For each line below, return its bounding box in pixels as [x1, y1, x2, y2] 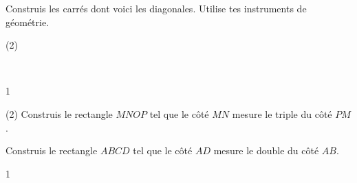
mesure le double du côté [213, 143, 319, 158]
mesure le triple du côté [232, 106, 332, 121]
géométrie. [6, 14, 50, 29]
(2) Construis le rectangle [6, 106, 113, 121]
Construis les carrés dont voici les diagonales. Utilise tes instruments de [6, 1, 307, 15]
